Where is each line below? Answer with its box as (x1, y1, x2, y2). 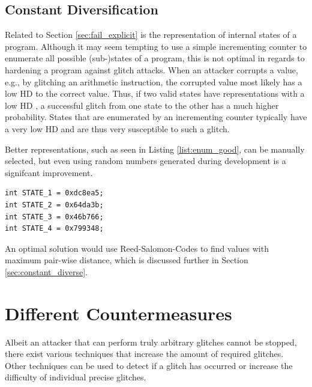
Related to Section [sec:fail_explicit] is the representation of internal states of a (5, 28, 297, 41)
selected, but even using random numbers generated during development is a (5, 154, 286, 167)
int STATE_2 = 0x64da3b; (5, 200, 104, 209)
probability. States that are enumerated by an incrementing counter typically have (5, 111, 307, 123)
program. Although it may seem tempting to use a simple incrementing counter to (5, 40, 307, 52)
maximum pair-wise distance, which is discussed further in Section (5, 254, 248, 266)
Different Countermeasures (5, 300, 232, 325)
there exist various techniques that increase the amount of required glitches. (5, 347, 284, 360)
